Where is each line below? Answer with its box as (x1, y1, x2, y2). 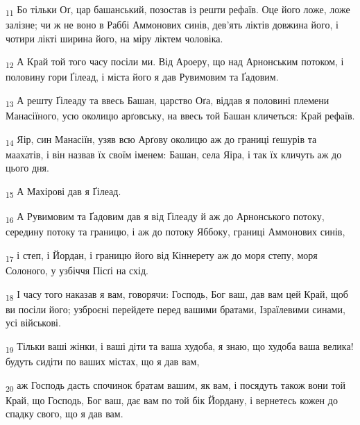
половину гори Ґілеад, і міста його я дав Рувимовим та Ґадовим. (6, 69, 279, 84)
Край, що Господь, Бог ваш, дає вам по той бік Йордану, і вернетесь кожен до (6, 392, 338, 407)
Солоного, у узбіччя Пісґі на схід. (6, 263, 148, 278)
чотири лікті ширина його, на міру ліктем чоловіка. (6, 31, 223, 45)
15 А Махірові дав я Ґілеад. (6, 184, 121, 200)
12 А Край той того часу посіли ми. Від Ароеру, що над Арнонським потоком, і (6, 54, 344, 71)
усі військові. (6, 315, 61, 330)
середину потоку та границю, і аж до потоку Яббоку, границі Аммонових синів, (6, 224, 345, 239)
